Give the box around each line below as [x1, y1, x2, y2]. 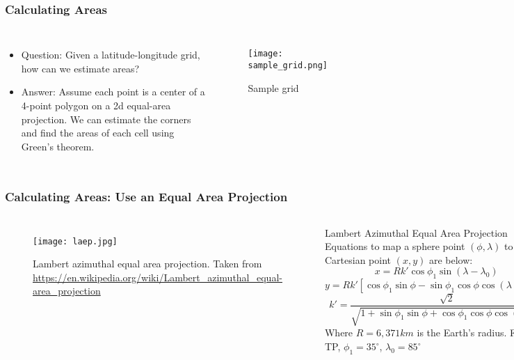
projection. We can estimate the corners [21, 111, 191, 126]
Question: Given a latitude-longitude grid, [21, 47, 200, 62]
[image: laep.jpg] [33, 236, 118, 246]
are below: [428, 252, 473, 267]
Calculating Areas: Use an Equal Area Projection [5, 188, 288, 205]
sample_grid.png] [248, 60, 328, 70]
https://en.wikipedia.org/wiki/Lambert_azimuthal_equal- [33, 269, 282, 284]
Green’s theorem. [21, 139, 95, 153]
